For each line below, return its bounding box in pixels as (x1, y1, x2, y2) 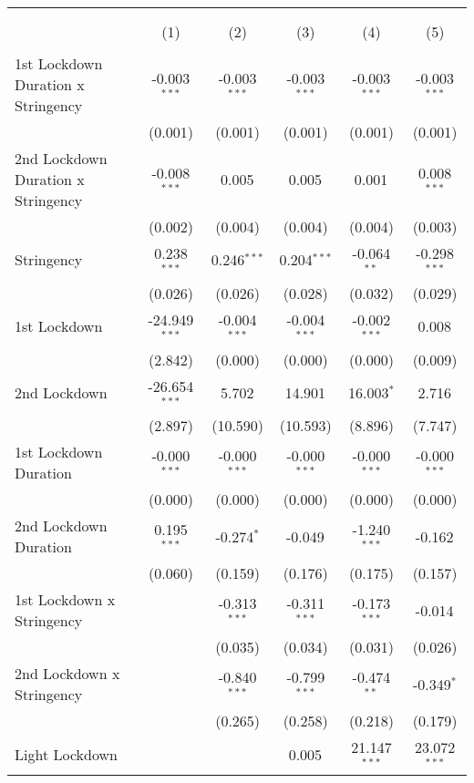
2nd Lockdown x (15, 663, 120, 685)
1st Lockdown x (15, 589, 116, 611)
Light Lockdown (15, 743, 118, 765)
